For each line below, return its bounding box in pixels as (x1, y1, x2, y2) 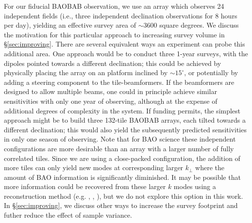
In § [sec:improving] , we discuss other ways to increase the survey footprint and (4, 200, 238, 210)
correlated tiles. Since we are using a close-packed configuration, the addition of (4, 153, 240, 163)
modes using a (173, 181, 216, 191)
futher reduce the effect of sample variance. (4, 210, 132, 220)
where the (195, 162, 225, 173)
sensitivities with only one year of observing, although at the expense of (4, 96, 218, 106)
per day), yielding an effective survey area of (4, 20, 136, 30)
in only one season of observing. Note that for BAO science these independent (4, 134, 236, 144)
